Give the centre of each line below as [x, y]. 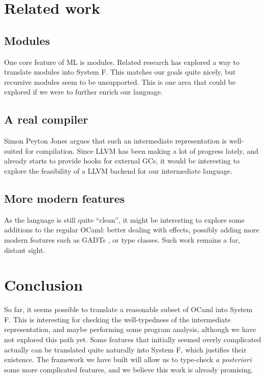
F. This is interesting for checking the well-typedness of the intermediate [117, 319]
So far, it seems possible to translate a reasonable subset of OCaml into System [128, 309]
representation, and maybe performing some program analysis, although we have [130, 329]
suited [14, 150]
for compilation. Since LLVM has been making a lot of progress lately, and [142, 150]
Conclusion [44, 285]
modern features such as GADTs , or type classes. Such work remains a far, [122, 239]
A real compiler [46, 119]
